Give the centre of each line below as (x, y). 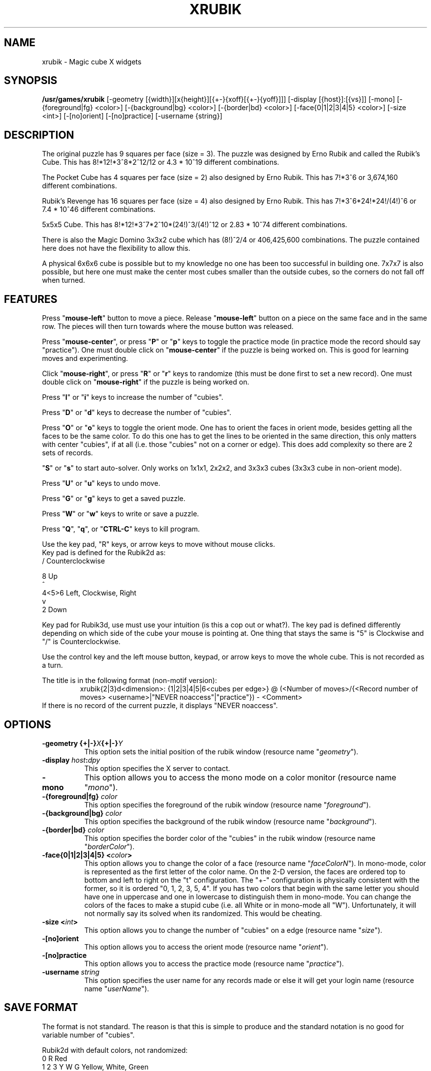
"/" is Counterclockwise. (81, 642)
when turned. (63, 280)
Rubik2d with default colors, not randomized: (115, 1050)
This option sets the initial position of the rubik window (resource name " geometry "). (221, 751)
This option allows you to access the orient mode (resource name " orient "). (206, 947)
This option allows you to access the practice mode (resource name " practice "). (214, 963)
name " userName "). (117, 988)
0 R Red (55, 1058)
